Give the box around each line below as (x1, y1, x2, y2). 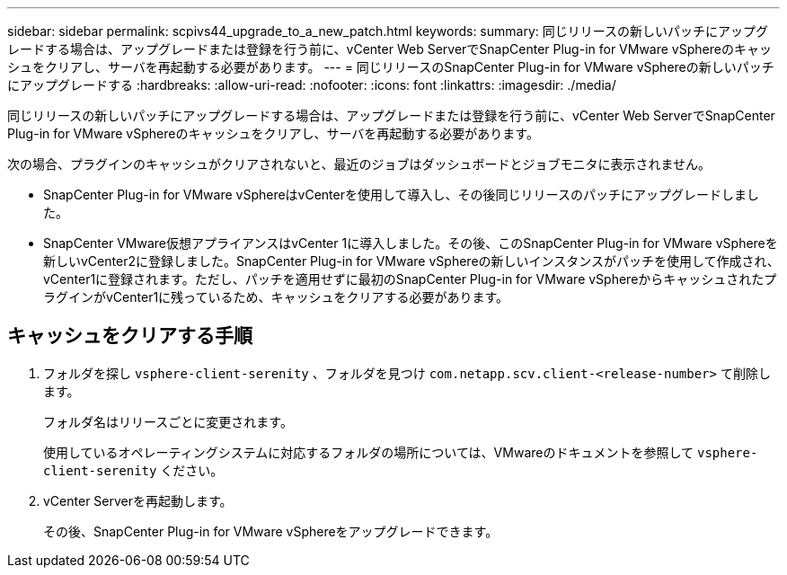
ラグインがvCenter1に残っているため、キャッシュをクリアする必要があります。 (43, 289, 508, 305)
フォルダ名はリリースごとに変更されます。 (43, 413, 293, 429)
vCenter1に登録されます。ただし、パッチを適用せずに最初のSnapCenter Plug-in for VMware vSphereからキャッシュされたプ (43, 271, 777, 287)
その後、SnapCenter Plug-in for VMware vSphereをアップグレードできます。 (43, 523, 499, 539)
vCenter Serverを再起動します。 (43, 492, 233, 509)
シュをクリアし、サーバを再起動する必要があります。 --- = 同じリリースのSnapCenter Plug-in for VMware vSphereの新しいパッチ (7, 59, 774, 75)
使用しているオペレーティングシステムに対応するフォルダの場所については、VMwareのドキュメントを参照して (43, 444, 694, 460)
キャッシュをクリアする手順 (7, 324, 252, 348)
